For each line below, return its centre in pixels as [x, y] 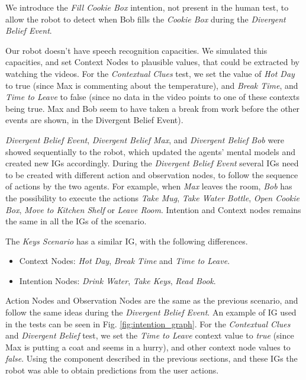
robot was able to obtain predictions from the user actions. [112, 370]
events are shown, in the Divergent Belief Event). [94, 120]
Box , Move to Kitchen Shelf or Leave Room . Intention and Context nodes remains [153, 209]
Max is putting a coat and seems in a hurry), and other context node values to [148, 347]
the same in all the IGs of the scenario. [76, 221]
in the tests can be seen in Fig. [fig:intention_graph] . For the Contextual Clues [148, 323]
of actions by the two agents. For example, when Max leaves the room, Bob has [149, 186]
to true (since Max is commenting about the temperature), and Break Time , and [152, 85]
